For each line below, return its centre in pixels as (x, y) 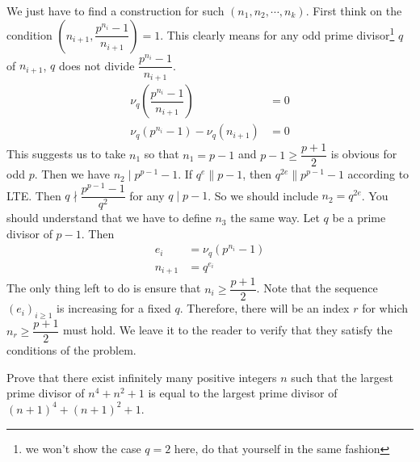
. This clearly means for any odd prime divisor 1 (277, 33)
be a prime (359, 218)
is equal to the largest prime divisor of (243, 393)
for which (385, 308)
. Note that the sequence (317, 288)
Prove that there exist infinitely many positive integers (142, 377)
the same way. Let (275, 218)
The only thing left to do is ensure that (104, 288)
